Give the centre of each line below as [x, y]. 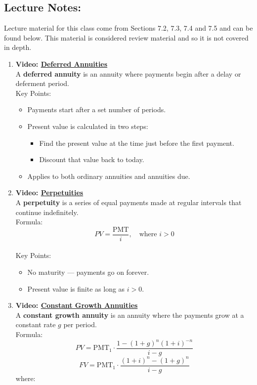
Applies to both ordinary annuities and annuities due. [109, 176]
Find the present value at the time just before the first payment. [137, 143]
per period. [80, 324]
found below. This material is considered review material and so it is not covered [126, 37]
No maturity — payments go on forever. [88, 272]
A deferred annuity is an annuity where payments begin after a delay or [128, 73]
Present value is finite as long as [76, 288]
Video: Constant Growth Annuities [77, 305]
